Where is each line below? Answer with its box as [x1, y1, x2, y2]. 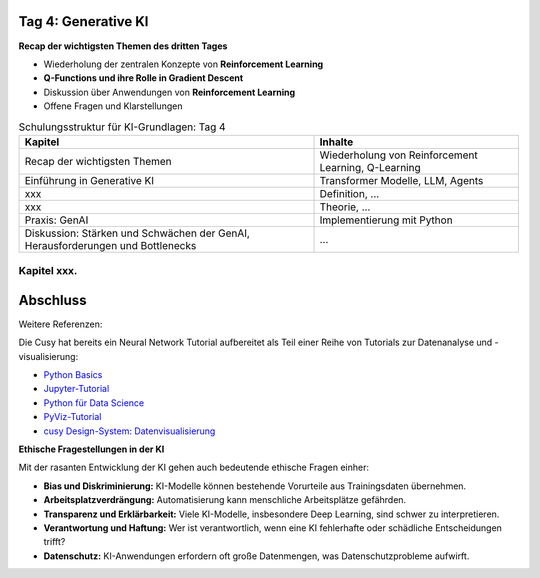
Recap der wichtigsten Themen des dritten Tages [18, 40, 228, 52]
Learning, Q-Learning [319, 160, 421, 174]
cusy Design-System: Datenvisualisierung [43, 425, 216, 437]
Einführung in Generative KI [24, 173, 155, 187]
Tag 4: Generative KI [18, 13, 149, 30]
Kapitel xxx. [18, 264, 78, 278]
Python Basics [43, 369, 103, 381]
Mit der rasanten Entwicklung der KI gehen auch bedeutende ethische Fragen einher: [18, 461, 370, 474]
